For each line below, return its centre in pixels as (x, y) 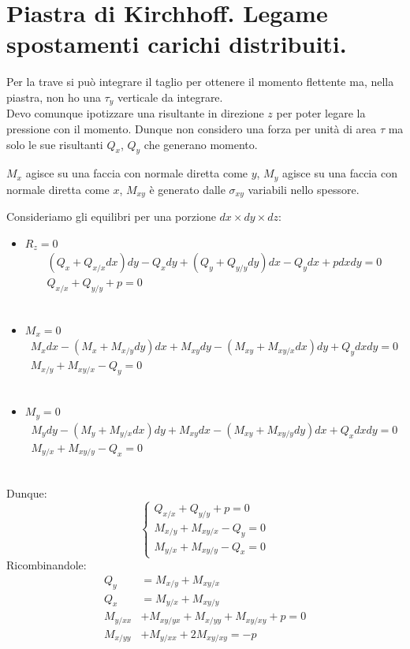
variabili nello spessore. (304, 189)
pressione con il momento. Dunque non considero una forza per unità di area (192, 128)
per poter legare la (321, 113)
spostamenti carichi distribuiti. (177, 44)
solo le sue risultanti (55, 144)
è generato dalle (187, 189)
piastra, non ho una (54, 97)
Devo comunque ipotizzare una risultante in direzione (135, 113)
